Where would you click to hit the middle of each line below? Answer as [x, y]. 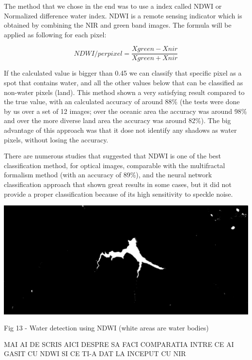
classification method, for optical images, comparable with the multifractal [115, 165]
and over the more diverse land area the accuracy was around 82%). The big [118, 120]
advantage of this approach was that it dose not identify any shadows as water [120, 130]
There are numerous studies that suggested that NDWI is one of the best [113, 156]
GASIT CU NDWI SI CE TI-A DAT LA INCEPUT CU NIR [95, 353]
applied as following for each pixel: [55, 34]
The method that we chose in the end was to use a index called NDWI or [113, 6]
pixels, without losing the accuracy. [56, 139]
